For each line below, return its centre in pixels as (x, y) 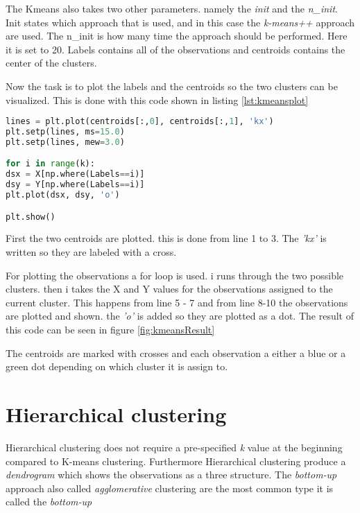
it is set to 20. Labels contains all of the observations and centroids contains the (175, 49)
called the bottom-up (49, 502)
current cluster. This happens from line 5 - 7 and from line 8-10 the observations (177, 302)
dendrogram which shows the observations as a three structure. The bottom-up (171, 475)
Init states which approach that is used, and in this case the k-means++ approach (180, 22)
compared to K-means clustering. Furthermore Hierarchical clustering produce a (176, 461)
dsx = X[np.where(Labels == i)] (75, 174)
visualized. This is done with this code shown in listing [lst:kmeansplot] (157, 99)
